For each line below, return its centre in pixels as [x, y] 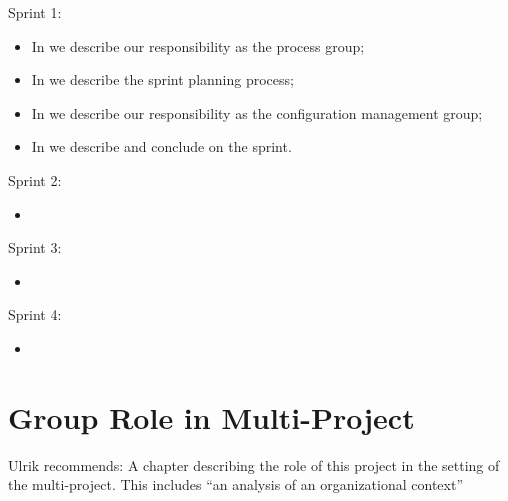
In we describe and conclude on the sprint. [161, 146]
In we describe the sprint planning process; [162, 79]
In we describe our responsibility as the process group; [198, 45]
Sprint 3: [35, 247]
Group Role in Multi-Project [211, 416]
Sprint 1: [35, 12]
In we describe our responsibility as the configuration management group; [257, 112]
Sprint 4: [35, 314]
